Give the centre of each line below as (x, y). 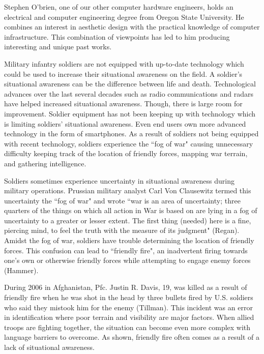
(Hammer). (21, 270)
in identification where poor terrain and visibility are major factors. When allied (129, 317)
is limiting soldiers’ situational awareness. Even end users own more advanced (125, 123)
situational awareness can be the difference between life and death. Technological (130, 84)
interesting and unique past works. (58, 47)
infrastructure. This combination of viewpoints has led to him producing (117, 36)
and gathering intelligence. (45, 163)
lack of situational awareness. (49, 347)
